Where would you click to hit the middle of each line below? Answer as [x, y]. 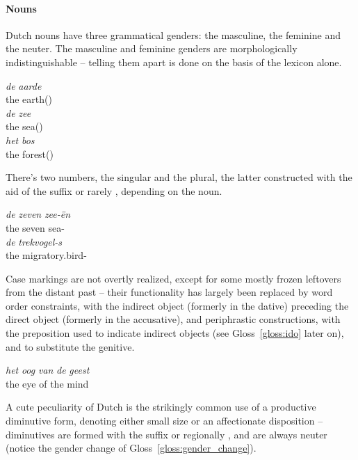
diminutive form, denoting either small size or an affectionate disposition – [164, 421]
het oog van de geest [48, 370]
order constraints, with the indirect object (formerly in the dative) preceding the [177, 305]
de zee [18, 112]
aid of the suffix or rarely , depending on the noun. [114, 190]
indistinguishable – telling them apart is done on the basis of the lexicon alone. [174, 62]
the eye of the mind [47, 383]
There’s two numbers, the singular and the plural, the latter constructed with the [179, 177]
